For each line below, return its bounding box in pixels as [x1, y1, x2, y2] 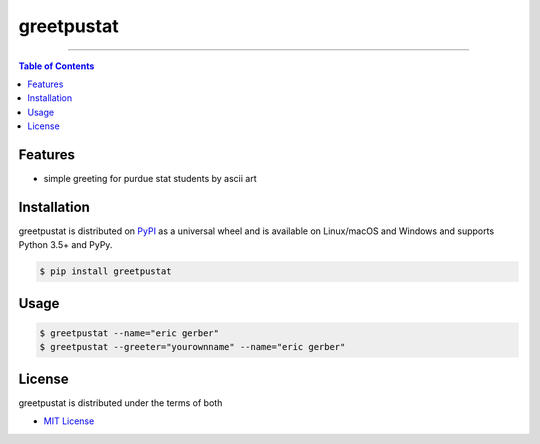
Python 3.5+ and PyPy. [18, 239, 113, 251]
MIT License [43, 415, 95, 427]
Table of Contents [18, 60, 95, 72]
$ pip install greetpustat [39, 266, 172, 277]
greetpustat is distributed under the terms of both [18, 396, 223, 409]
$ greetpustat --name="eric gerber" [39, 327, 220, 339]
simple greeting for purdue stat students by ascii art [43, 173, 257, 185]
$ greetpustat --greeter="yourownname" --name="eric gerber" [39, 341, 346, 353]
